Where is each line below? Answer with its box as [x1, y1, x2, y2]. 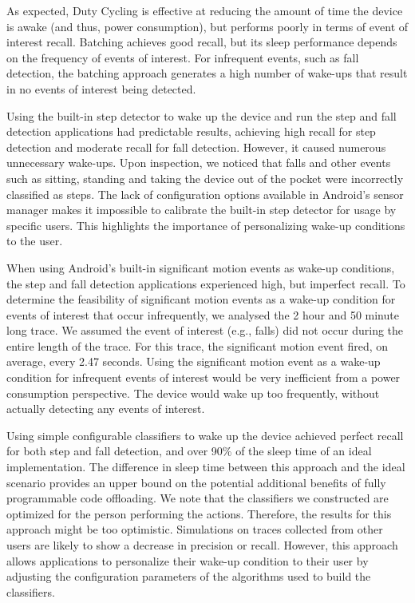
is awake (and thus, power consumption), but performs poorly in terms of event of [6, 18, 409, 34]
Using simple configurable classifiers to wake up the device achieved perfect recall [6, 426, 404, 443]
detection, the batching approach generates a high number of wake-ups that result [6, 65, 408, 81]
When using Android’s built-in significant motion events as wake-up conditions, [6, 259, 395, 276]
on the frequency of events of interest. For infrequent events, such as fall [6, 49, 359, 65]
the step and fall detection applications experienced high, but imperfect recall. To [6, 275, 405, 292]
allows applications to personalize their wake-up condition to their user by [6, 552, 369, 569]
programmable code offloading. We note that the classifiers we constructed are [6, 490, 389, 506]
